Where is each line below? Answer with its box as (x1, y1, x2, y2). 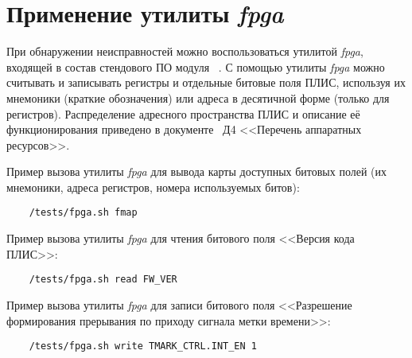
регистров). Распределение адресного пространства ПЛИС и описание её (6, 105, 360, 122)
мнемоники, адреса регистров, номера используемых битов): (6, 178, 300, 195)
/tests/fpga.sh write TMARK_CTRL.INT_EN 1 (29, 340, 257, 352)
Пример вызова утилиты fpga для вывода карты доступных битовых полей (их (6, 163, 387, 180)
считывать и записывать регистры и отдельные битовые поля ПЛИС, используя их (6, 74, 406, 91)
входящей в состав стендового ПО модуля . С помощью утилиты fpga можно (6, 58, 385, 75)
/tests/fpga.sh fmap (29, 207, 138, 219)
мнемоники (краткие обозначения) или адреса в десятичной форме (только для (6, 89, 390, 106)
